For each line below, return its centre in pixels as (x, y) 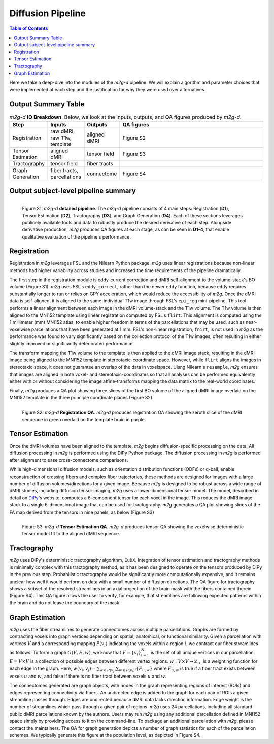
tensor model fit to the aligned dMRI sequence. (71, 534)
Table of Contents (29, 28)
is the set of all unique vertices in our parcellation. (203, 652)
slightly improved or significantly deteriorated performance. (72, 344)
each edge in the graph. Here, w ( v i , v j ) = (53, 669)
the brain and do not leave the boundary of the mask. (65, 603)
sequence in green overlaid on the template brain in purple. (84, 419)
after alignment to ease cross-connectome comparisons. (69, 460)
